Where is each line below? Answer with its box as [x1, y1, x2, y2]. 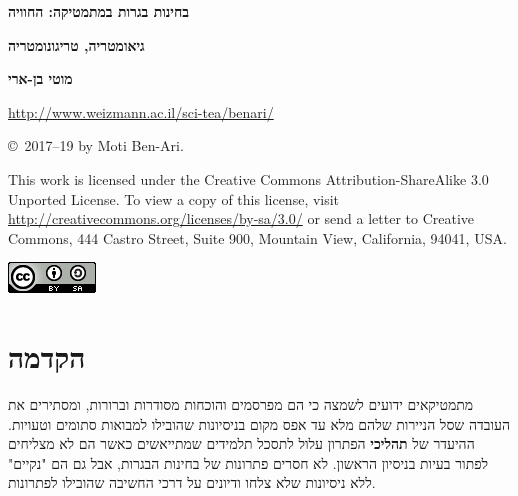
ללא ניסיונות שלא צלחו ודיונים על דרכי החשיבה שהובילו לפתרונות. [8, 472, 376, 493]
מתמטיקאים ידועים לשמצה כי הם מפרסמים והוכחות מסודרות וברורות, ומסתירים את [8, 394, 474, 415]
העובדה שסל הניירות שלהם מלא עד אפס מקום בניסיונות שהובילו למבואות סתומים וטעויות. [8, 413, 511, 434]
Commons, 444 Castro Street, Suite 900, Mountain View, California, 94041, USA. [8, 227, 507, 248]
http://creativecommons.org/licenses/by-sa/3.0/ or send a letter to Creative [8, 208, 475, 229]
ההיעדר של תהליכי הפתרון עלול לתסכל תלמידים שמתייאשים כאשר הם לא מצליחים [8, 433, 475, 454]
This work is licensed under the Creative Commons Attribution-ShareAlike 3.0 [8, 168, 489, 189]
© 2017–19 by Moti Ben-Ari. [8, 135, 184, 156]
